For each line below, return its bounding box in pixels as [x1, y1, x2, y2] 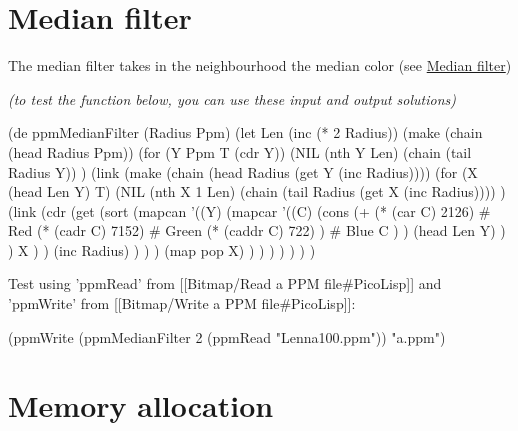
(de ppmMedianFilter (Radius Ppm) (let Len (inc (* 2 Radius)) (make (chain [8, 122, 483, 143]
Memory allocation [8, 385, 274, 426]
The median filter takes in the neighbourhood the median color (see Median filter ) [8, 55, 512, 76]
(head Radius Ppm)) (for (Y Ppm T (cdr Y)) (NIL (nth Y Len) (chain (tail [8, 141, 472, 162]
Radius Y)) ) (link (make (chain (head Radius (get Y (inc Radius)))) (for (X [8, 161, 478, 182]
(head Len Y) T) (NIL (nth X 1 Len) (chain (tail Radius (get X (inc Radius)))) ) [8, 181, 506, 202]
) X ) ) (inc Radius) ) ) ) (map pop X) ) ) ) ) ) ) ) [8, 239, 316, 260]
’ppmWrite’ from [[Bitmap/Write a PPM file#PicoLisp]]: [8, 293, 356, 314]
